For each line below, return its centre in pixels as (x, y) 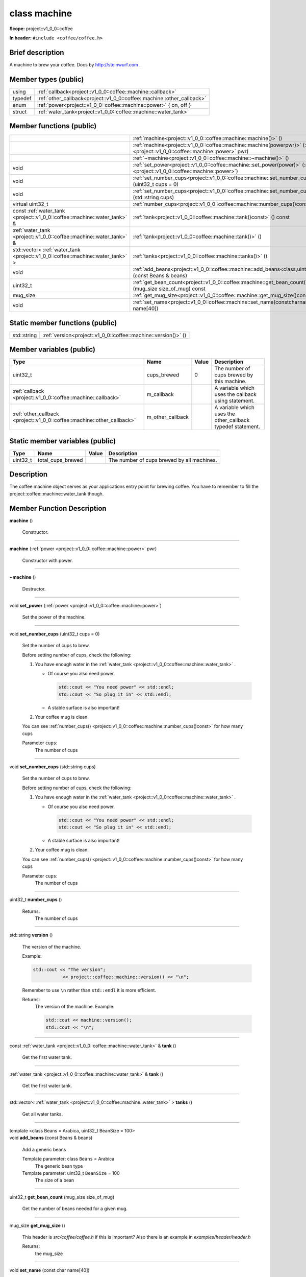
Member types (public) (47, 79)
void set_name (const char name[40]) (49, 1270)
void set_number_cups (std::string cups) (53, 767)
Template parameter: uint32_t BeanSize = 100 (71, 1173)
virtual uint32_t (30, 204)
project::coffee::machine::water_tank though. (57, 493)
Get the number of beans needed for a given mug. (75, 1209)
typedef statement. (237, 427)
